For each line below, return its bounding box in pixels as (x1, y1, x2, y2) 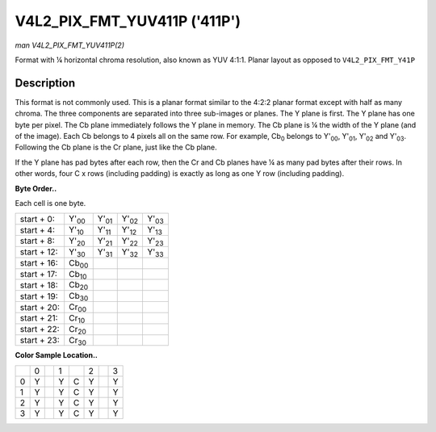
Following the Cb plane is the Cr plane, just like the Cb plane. (15, 142, 217, 153)
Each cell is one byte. (15, 198, 86, 208)
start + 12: (19, 246, 58, 258)
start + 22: (19, 324, 60, 335)
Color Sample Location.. (15, 350, 99, 360)
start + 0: (19, 213, 56, 224)
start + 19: (19, 291, 58, 302)
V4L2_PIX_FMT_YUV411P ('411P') (15, 12, 241, 30)
